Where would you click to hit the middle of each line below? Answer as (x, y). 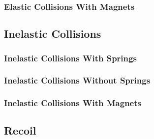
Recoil (20, 130)
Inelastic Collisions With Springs (70, 58)
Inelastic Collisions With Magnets (73, 103)
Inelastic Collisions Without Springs (77, 80)
